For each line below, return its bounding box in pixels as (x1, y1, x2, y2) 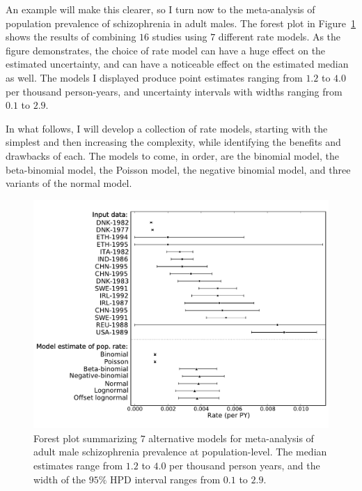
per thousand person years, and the (169, 458, 320, 473)
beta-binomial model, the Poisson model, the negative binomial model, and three (6, 162, 351, 176)
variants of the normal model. (6, 176, 132, 190)
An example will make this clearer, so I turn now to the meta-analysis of (6, 2, 315, 16)
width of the (33, 471, 86, 486)
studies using (152, 29, 207, 44)
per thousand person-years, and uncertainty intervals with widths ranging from (6, 84, 343, 98)
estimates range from (33, 458, 123, 473)
